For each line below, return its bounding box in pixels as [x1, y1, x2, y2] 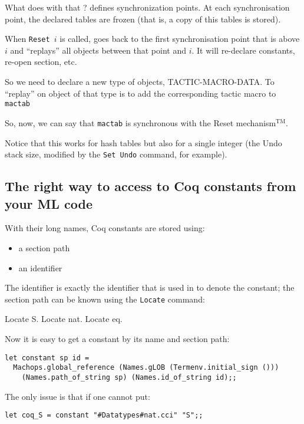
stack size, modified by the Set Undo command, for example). [5, 148, 227, 160]
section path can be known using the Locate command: [5, 292, 205, 305]
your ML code [5, 194, 93, 212]
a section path [18, 241, 70, 254]
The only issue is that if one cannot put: [5, 390, 150, 402]
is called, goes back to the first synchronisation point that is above [60, 32, 300, 45]
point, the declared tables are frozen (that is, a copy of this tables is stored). [5, 12, 281, 25]
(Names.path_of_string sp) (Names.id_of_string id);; [21, 373, 237, 382]
